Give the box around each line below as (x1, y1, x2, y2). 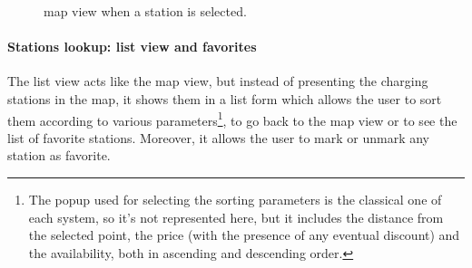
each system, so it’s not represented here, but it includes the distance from (28, 207, 444, 226)
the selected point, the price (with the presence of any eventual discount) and (28, 225, 460, 244)
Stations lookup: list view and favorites (7, 37, 257, 56)
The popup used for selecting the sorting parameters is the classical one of (28, 190, 442, 209)
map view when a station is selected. (44, 2, 247, 20)
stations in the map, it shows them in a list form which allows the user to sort (7, 89, 442, 108)
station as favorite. (7, 146, 111, 165)
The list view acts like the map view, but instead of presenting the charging (7, 72, 428, 91)
